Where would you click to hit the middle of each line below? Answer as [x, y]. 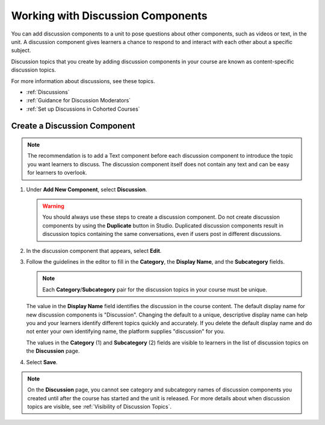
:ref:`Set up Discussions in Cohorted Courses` [83, 109]
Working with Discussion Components [109, 16]
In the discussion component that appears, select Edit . [94, 250]
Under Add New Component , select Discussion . [87, 189]
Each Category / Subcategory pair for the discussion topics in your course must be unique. [155, 290]
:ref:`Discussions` [48, 92]
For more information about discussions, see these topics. [83, 81]
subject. [21, 51]
